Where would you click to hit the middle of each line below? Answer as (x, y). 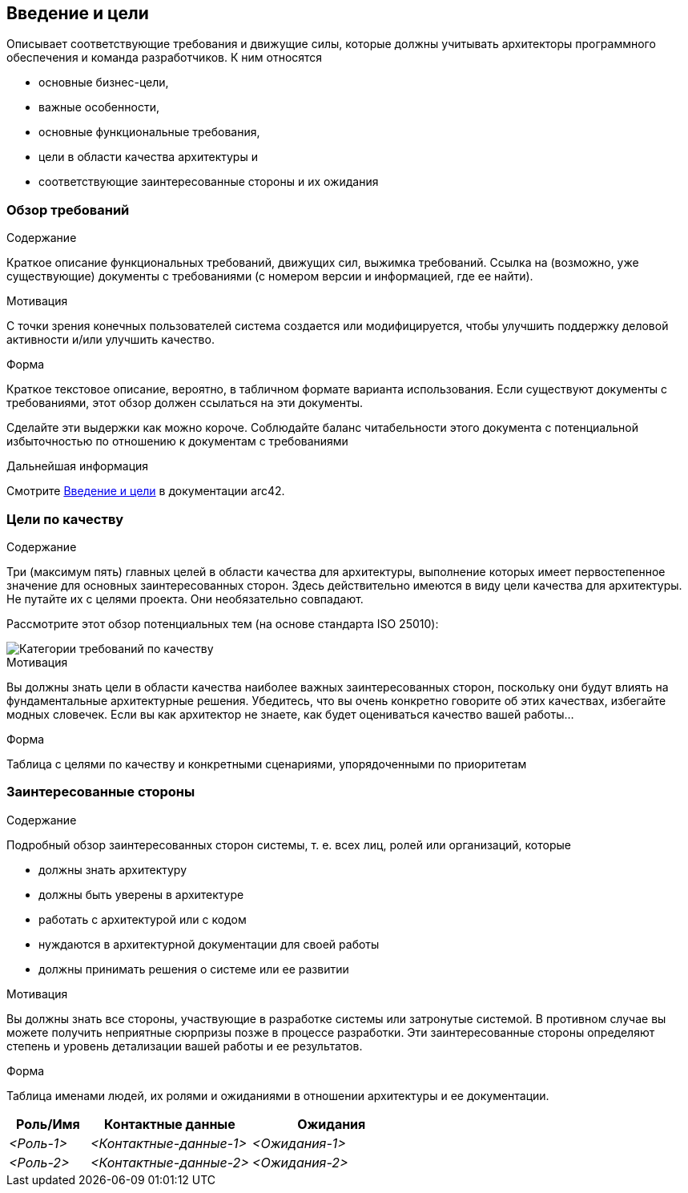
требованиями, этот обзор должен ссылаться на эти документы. (185, 403)
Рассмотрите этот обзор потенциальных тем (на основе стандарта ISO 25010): (223, 623)
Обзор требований (68, 210)
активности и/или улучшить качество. (111, 340)
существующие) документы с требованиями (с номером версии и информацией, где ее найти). (270, 276)
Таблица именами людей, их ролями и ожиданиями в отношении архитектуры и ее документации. (278, 1095)
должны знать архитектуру (113, 869)
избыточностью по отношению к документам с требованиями (177, 441)
